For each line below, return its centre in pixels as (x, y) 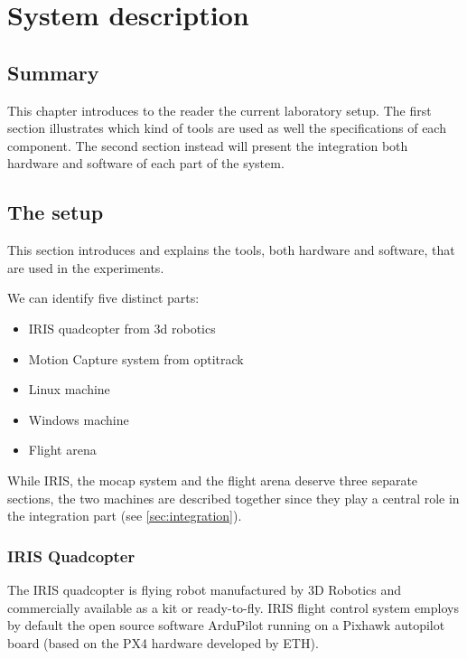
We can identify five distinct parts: (103, 298)
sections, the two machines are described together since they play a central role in (233, 498)
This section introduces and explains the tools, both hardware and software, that (231, 250)
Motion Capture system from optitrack (136, 358)
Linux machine (69, 389)
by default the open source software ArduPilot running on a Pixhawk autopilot (226, 625)
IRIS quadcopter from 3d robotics (122, 328)
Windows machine (79, 419)
